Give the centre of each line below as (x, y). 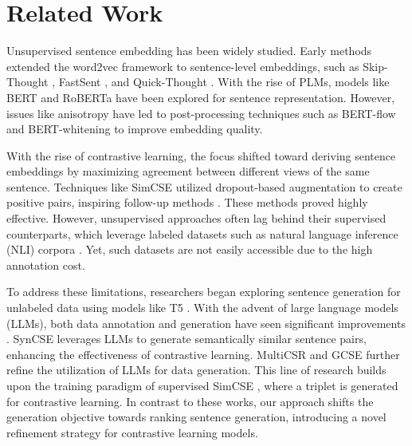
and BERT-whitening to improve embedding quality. (135, 129)
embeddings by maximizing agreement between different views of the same (188, 171)
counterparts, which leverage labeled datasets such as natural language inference (202, 233)
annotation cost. (46, 264)
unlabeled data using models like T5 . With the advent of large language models (202, 308)
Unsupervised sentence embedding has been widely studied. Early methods (189, 51)
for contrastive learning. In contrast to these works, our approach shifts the (190, 401)
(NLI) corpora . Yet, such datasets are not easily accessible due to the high (190, 249)
